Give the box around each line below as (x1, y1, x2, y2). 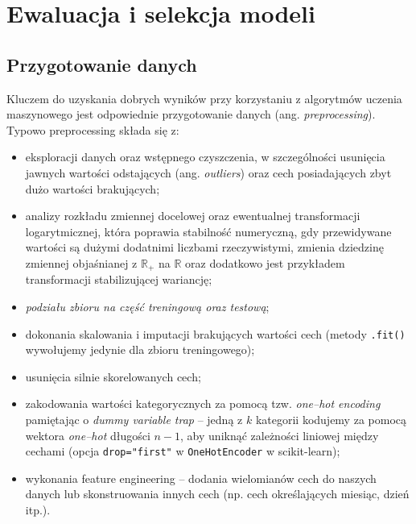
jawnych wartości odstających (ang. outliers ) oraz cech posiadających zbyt (25, 164, 392, 181)
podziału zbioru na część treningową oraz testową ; (25, 297, 270, 314)
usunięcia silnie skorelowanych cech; (25, 368, 201, 385)
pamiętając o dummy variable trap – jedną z (25, 411, 243, 427)
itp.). (25, 501, 51, 518)
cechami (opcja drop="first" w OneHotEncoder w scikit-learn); (25, 443, 340, 460)
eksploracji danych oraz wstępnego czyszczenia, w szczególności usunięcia (25, 148, 385, 165)
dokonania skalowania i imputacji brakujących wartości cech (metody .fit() (25, 325, 406, 342)
